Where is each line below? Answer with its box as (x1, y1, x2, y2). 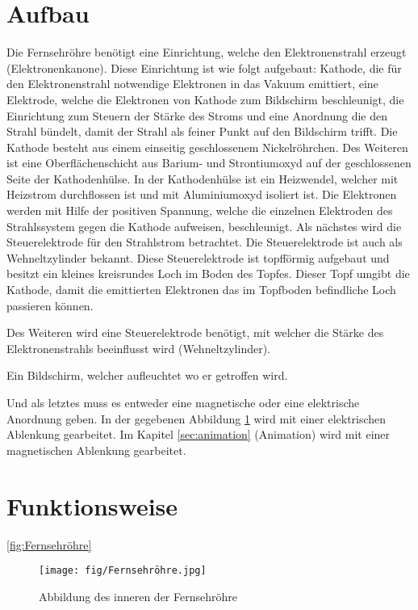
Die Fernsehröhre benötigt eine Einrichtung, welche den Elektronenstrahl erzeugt (6, 44, 407, 61)
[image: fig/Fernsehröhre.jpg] (39, 565, 207, 577)
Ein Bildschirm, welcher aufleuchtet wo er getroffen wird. (6, 367, 288, 384)
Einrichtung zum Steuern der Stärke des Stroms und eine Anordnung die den (6, 107, 387, 124)
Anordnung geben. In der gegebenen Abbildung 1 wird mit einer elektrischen (6, 410, 387, 427)
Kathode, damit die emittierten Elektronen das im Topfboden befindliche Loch (6, 281, 396, 298)
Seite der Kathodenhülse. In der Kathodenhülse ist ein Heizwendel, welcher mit (6, 170, 399, 187)
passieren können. (6, 297, 94, 313)
